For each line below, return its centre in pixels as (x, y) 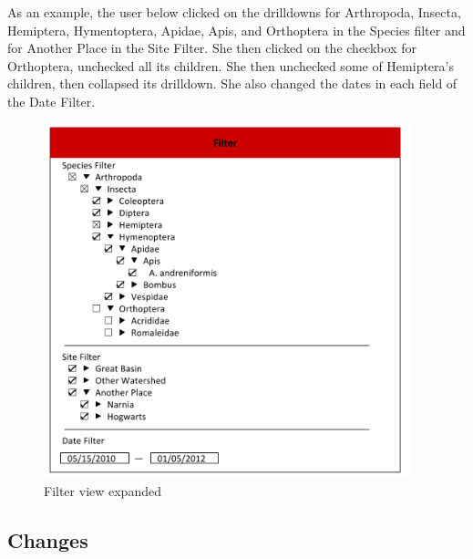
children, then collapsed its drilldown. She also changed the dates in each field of (232, 83)
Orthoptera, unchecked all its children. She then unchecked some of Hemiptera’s (231, 65)
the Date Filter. (51, 101)
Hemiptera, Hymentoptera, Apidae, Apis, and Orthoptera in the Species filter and (236, 30)
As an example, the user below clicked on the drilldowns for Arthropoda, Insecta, (234, 12)
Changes (48, 539)
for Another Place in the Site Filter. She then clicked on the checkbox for (212, 48)
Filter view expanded (103, 490)
